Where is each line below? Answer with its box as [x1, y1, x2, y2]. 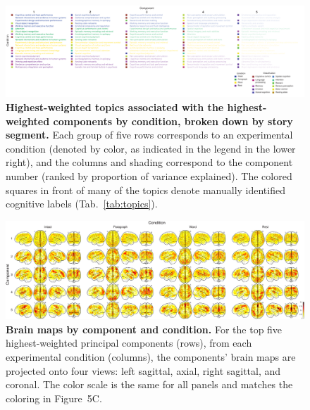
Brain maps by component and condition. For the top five [6, 321, 283, 336]
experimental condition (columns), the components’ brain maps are [6, 349, 296, 364]
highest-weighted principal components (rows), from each [6, 335, 252, 350]
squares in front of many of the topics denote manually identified [6, 182, 285, 197]
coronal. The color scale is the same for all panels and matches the [6, 377, 293, 392]
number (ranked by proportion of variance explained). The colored [6, 168, 292, 183]
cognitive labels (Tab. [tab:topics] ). [6, 196, 158, 211]
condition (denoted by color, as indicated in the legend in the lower [6, 141, 296, 155]
